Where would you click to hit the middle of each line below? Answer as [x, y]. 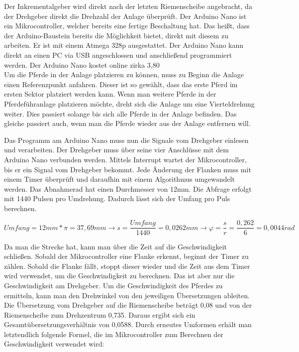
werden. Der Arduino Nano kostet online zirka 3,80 [82, 64]
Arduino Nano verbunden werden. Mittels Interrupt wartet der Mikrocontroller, [125, 159]
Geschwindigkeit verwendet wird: [54, 344]
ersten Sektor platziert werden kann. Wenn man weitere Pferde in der [110, 94]
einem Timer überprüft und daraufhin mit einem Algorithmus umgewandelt [119, 179]
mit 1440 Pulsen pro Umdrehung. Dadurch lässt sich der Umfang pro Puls [117, 198]
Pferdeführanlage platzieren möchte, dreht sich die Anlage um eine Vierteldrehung [129, 103]
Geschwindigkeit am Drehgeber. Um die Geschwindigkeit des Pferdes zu [113, 285]
